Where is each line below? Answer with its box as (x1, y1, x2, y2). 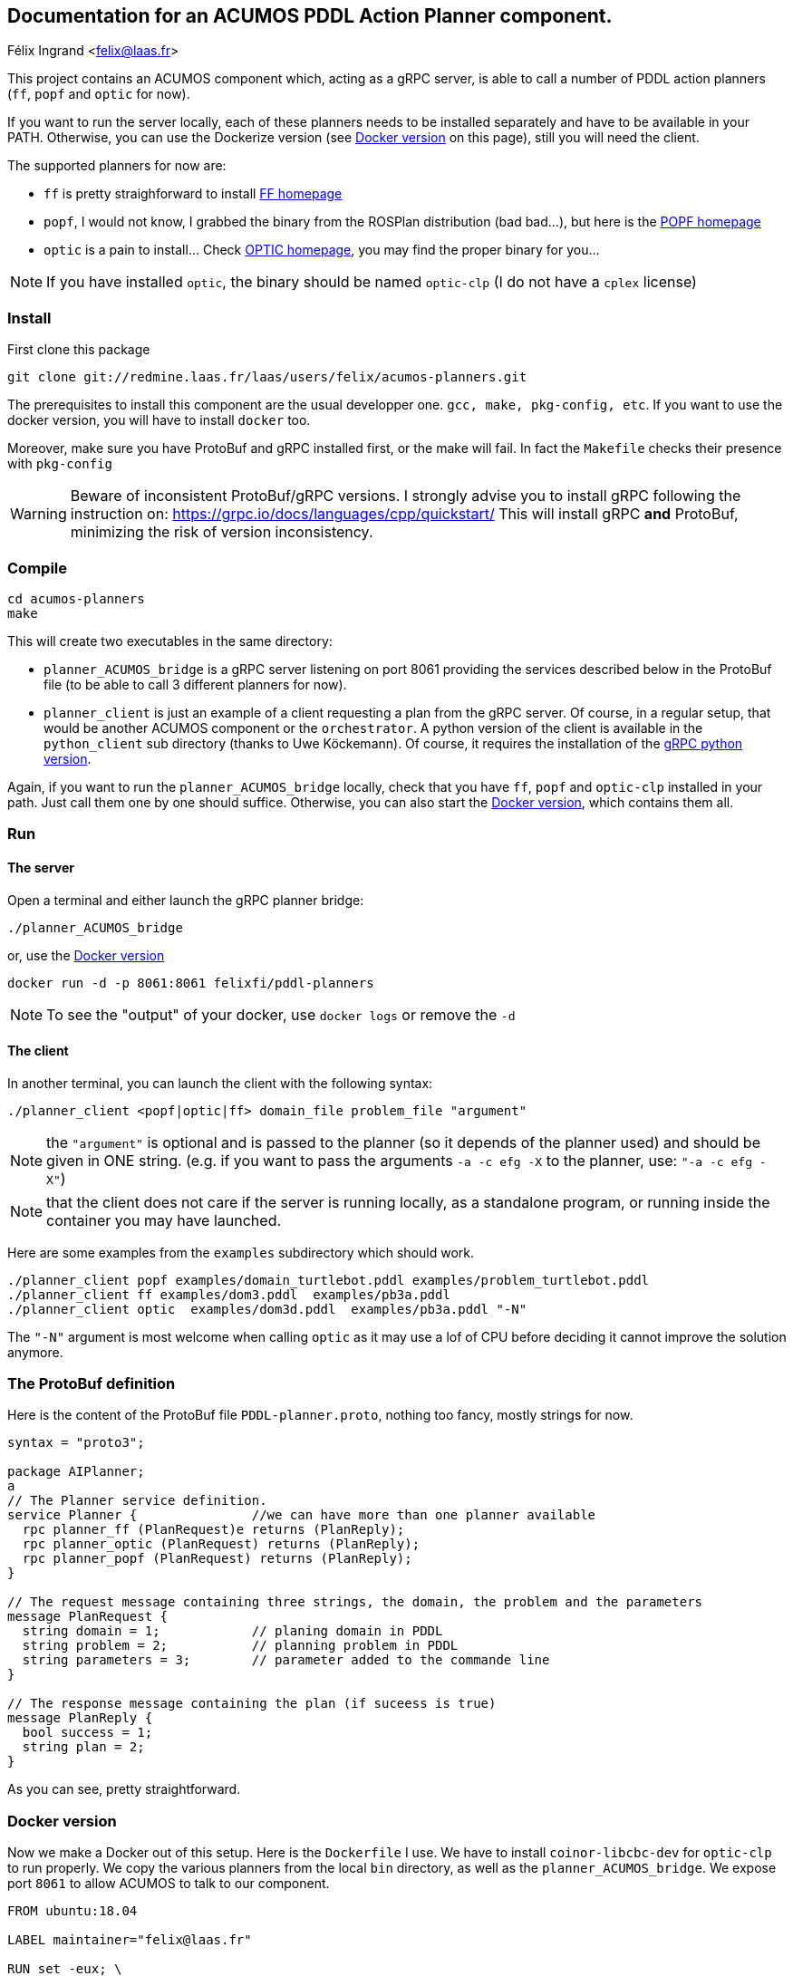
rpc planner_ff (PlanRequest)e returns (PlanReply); (22, 1522, 405, 1537)
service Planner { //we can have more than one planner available (7, 1508, 596, 1523)
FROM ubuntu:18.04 (7, 1904, 138, 1919)
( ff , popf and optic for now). (7, 86, 190, 102)
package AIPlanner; (7, 1464, 145, 1480)
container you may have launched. (46, 1210, 282, 1229)
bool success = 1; (22, 1725, 153, 1740)
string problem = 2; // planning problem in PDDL (22, 1638, 459, 1653)
